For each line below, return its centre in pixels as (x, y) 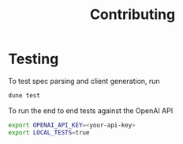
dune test (24, 95)
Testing (34, 59)
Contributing (133, 15)
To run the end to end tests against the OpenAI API (91, 110)
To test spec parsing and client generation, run (84, 81)
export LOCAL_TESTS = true (49, 132)
